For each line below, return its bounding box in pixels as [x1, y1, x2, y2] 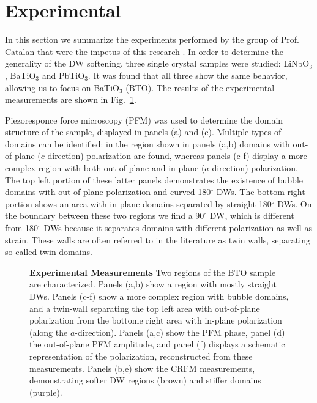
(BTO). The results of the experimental [125, 81, 275, 94]
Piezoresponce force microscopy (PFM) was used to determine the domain [5, 113, 283, 126]
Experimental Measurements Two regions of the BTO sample [29, 265, 276, 278]
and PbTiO [42, 68, 85, 81]
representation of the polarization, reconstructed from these [29, 349, 253, 362]
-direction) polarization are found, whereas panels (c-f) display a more [44, 149, 307, 162]
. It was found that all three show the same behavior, [88, 68, 288, 81]
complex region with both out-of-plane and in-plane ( [5, 161, 205, 174]
